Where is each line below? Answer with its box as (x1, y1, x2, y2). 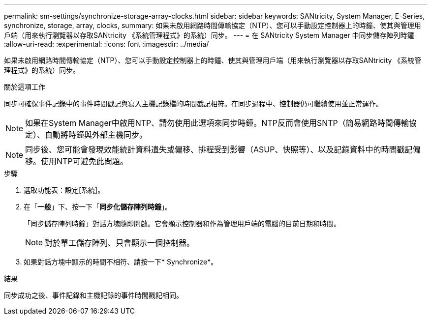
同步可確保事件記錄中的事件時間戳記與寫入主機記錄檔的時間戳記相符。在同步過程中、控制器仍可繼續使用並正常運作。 (4, 99, 383, 108)
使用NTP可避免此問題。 (41, 156, 128, 166)
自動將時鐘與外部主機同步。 (45, 130, 148, 140)
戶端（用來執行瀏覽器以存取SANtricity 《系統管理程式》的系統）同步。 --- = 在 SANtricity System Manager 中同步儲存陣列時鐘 (4, 31, 414, 39)
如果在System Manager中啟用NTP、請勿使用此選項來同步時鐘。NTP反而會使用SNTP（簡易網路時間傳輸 (25, 118, 409, 128)
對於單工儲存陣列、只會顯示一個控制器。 (45, 238, 195, 248)
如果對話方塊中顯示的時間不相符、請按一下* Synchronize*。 (24, 258, 218, 266)
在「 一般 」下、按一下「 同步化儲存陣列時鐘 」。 (24, 203, 172, 211)
